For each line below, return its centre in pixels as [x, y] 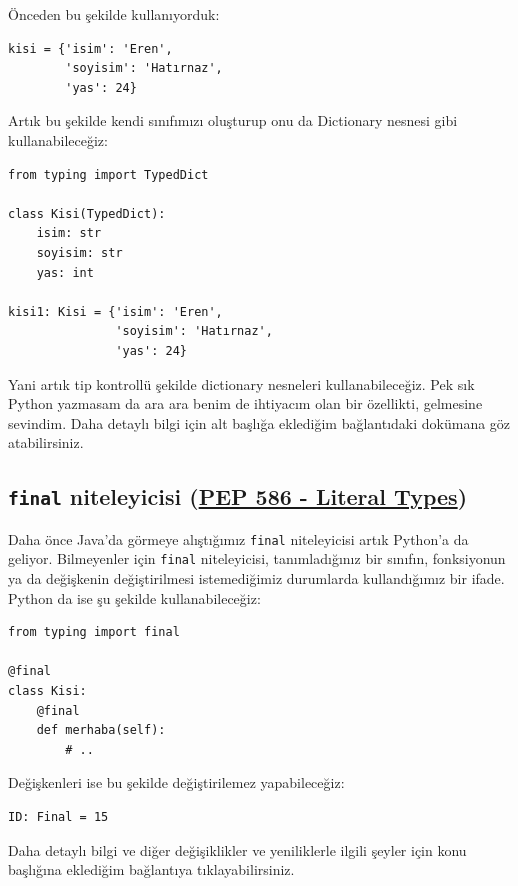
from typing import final [94, 632]
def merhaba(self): [101, 730]
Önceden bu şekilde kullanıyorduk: [114, 14]
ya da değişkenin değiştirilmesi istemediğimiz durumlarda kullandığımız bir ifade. [256, 577]
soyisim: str [79, 252]
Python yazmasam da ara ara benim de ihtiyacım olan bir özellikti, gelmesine [245, 403]
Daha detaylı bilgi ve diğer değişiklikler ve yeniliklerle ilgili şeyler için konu [237, 849]
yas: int [65, 272]
